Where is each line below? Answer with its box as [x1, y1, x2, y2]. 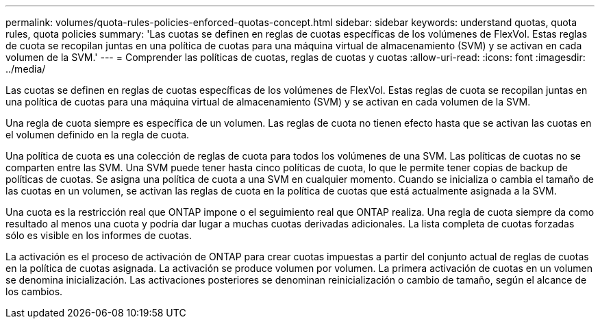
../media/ [5, 63, 46, 75]
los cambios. [5, 286, 63, 297]
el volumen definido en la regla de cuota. [5, 129, 190, 140]
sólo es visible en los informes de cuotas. [5, 229, 192, 241]
